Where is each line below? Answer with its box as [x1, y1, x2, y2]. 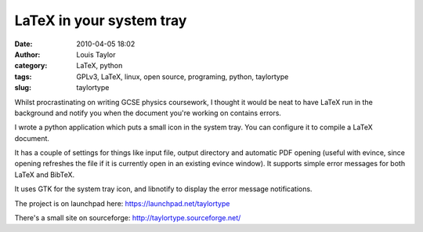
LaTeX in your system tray [14, 12, 187, 29]
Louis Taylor [76, 49, 116, 59]
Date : [14, 39, 33, 49]
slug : [14, 83, 31, 92]
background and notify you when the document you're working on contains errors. [14, 108, 282, 118]
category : [14, 61, 48, 71]
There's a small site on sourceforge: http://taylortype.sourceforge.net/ [14, 213, 241, 223]
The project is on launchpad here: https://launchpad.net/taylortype [14, 198, 230, 208]
